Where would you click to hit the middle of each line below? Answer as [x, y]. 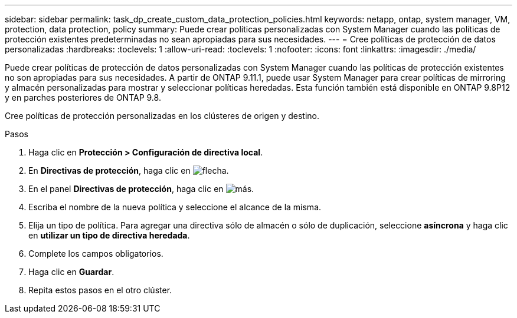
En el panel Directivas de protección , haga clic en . [141, 189]
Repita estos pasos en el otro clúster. [100, 290]
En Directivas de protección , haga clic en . [129, 170]
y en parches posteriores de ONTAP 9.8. [83, 97]
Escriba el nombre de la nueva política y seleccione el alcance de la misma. [175, 207]
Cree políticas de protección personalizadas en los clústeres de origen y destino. [162, 116]
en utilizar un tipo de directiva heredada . [109, 235]
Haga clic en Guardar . [71, 272]
